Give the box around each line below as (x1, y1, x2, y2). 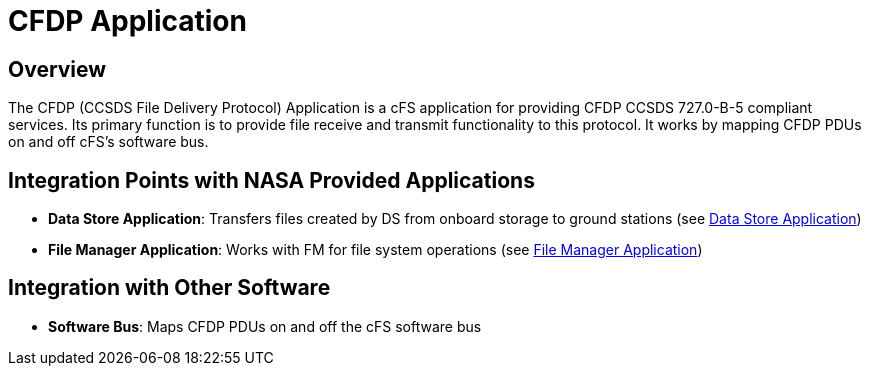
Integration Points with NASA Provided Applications (8, 167, 535, 193)
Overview (8, 56, 107, 82)
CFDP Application (8, 4, 247, 38)
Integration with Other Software (8, 275, 331, 301)
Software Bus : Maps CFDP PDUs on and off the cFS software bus (48, 317, 482, 335)
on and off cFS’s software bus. (8, 133, 209, 151)
